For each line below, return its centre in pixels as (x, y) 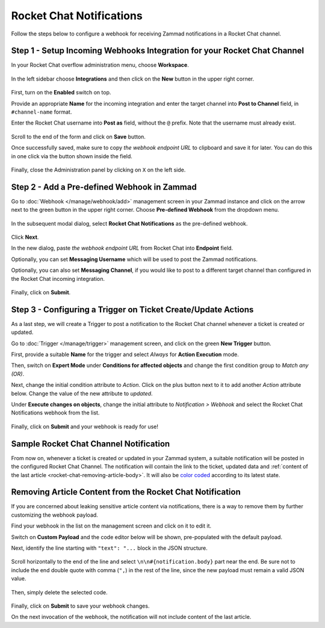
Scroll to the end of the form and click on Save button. (78, 137)
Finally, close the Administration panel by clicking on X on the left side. (98, 170)
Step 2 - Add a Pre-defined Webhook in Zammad (104, 187)
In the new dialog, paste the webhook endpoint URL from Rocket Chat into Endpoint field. (122, 248)
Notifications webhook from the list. (55, 413)
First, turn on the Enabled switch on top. (61, 93)
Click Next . (25, 237)
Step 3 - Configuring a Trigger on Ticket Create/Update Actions (132, 309)
